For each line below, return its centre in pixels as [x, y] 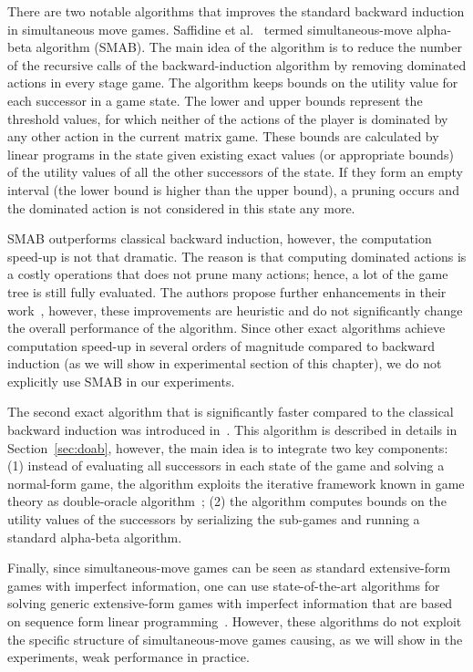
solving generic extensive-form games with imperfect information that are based [230, 603]
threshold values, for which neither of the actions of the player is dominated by [228, 118]
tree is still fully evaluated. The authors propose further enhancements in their [227, 291]
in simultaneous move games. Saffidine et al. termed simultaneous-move [210, 29]
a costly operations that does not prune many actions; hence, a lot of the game [228, 274]
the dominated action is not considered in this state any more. [181, 207]
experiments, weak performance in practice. [129, 657]
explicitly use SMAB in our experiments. [121, 381]
